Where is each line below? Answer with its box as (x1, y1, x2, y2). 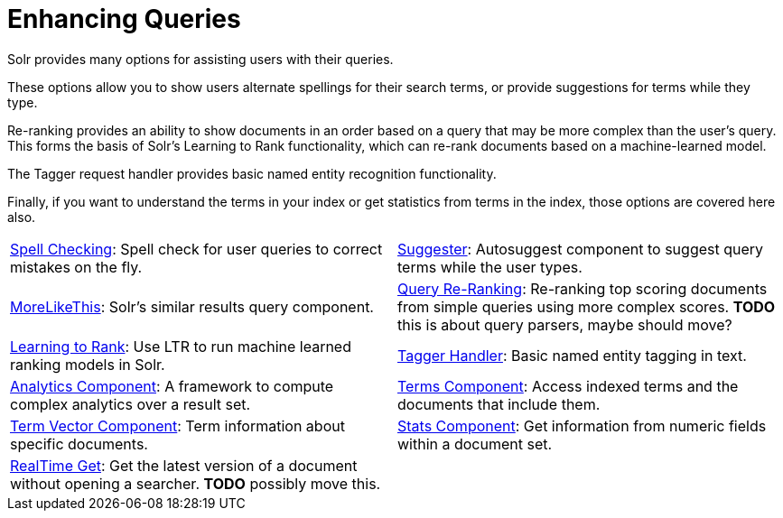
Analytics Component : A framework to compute (10, 376, 334, 395)
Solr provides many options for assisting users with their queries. (7, 51, 394, 67)
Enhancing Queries (7, 4, 241, 34)
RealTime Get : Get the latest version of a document (10, 456, 358, 475)
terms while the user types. (397, 257, 583, 276)
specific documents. (10, 434, 148, 453)
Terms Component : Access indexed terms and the (397, 376, 739, 395)
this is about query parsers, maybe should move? (397, 315, 732, 334)
